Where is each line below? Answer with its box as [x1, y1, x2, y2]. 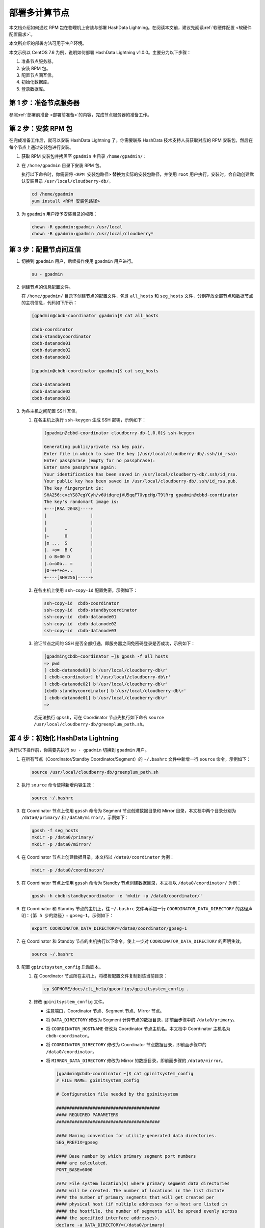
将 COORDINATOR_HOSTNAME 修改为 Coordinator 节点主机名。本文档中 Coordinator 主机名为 [46, 1026, 231, 1032]
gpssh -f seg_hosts [31, 828, 79, 833]
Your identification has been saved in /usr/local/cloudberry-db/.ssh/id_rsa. [44, 472, 238, 477]
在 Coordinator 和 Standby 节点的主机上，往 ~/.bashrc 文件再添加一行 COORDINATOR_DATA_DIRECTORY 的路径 [21, 905, 249, 911]
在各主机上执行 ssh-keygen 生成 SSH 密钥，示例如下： [33, 417, 147, 423]
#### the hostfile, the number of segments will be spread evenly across [56, 1208, 238, 1214]
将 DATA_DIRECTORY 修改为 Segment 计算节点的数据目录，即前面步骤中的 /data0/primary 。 [46, 1017, 238, 1023]
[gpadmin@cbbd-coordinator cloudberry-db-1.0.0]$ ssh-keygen [44, 430, 194, 436]
